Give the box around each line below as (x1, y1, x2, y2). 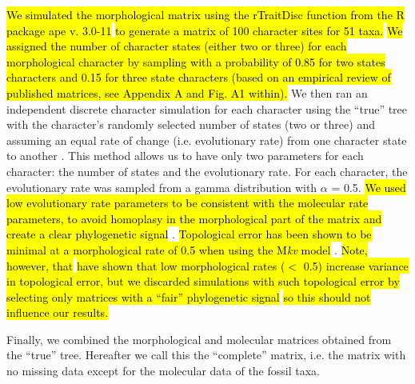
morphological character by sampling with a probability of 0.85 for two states (6, 53, 385, 70)
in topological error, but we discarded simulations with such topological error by (6, 273, 400, 290)
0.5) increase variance (303, 257, 409, 274)
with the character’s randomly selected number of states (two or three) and (6, 116, 375, 133)
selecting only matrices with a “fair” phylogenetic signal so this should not (6, 288, 371, 305)
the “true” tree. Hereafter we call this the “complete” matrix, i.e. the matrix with (6, 346, 406, 363)
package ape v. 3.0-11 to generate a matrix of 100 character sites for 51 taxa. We (6, 22, 403, 38)
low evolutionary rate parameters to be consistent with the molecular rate (6, 194, 369, 211)
